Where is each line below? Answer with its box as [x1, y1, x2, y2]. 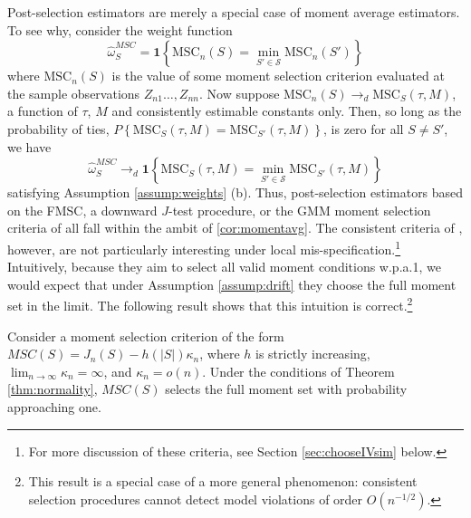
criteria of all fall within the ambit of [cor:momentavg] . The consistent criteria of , [7, 218, 463, 237]
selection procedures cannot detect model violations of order [28, 489, 363, 508]
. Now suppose [198, 83, 280, 102]
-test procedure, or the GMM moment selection [168, 200, 431, 219]
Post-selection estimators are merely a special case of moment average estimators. [7, 3, 460, 21]
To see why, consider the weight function [7, 20, 233, 39]
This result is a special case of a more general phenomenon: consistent [28, 472, 418, 491]
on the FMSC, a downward [7, 200, 158, 219]
